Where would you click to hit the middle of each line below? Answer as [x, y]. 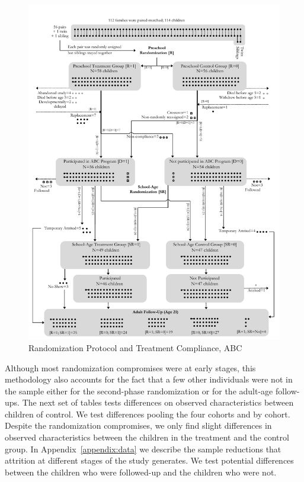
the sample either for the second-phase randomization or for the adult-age [139, 391]
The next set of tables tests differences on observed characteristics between [158, 402]
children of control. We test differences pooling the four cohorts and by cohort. [148, 414]
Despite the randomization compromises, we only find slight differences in [138, 425]
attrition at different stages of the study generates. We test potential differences [149, 460]
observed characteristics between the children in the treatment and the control [147, 437]
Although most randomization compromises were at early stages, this [130, 367]
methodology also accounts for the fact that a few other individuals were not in [149, 379]
